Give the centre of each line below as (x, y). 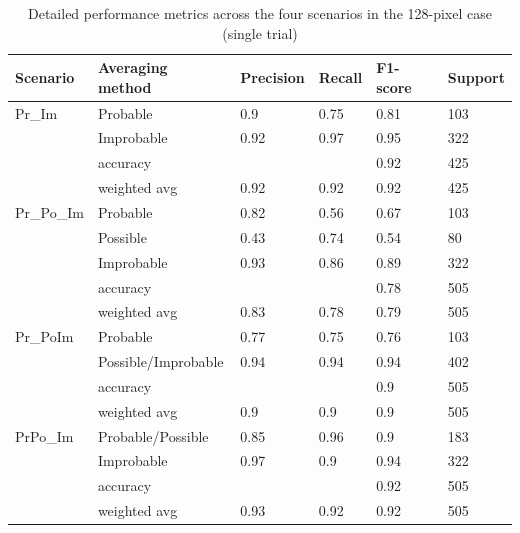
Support (476, 76)
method (124, 86)
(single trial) (260, 32)
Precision (272, 76)
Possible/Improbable (160, 361)
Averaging (132, 67)
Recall (340, 76)
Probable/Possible (153, 435)
